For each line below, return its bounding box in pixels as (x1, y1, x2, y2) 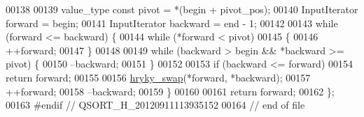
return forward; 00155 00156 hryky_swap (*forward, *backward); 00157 (6, 70, 311, 84)
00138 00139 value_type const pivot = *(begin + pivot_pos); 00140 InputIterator (6, 2, 358, 16)
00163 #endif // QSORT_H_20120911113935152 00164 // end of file (6, 97, 305, 112)
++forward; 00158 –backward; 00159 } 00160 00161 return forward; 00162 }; (6, 84, 335, 98)
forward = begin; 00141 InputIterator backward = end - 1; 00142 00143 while (6, 15, 338, 30)
